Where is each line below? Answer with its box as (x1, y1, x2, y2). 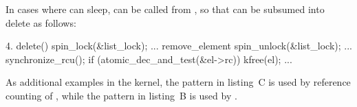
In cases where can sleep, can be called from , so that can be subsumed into (6, 2, 325, 16)
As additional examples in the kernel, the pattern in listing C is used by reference (6, 75, 351, 89)
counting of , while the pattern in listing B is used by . (6, 88, 237, 102)
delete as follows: (6, 15, 76, 29)
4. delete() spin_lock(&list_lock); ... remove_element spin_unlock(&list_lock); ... (6, 38, 352, 53)
